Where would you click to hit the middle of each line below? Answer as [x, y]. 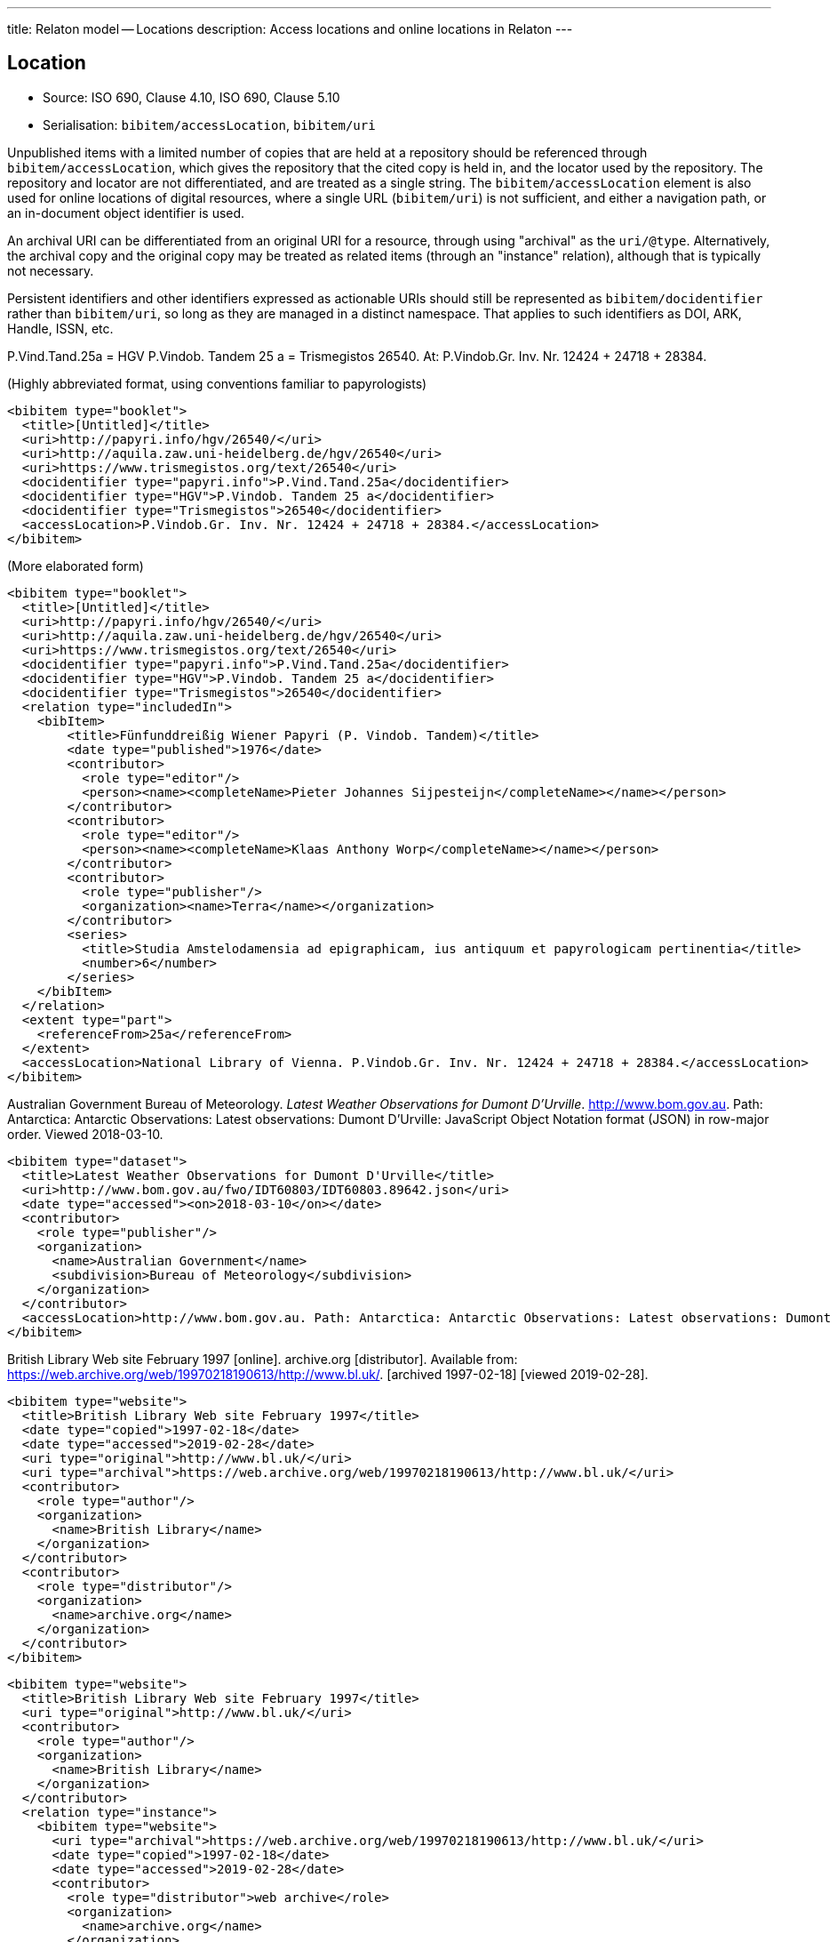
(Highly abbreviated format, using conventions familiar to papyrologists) [217, 383]
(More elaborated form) [76, 566]
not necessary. [51, 270]
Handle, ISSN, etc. [60, 328]
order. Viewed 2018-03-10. [85, 1134]
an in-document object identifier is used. [126, 213]
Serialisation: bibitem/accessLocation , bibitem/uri [209, 124]
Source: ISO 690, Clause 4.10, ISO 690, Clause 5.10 [191, 97]
